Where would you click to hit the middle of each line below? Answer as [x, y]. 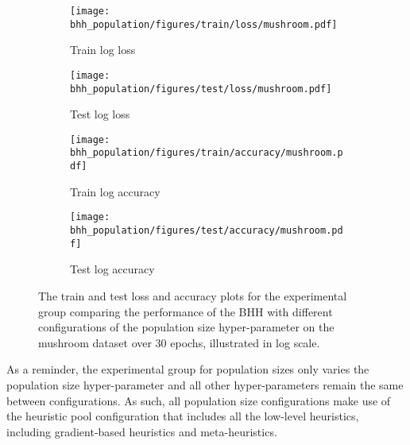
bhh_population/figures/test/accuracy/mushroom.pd [207, 231]
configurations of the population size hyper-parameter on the [186, 327]
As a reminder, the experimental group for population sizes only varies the [188, 369]
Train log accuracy [115, 191]
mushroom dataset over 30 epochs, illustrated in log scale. [179, 342]
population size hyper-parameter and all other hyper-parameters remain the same [205, 384]
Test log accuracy [112, 269]
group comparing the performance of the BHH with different [186, 311]
